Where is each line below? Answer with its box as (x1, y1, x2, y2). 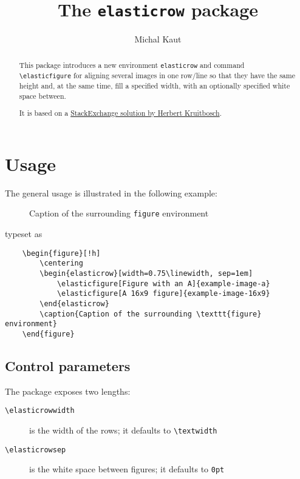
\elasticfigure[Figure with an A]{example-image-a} (56, 279, 270, 288)
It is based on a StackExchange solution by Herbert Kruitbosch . (19, 108, 222, 118)
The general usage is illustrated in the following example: (5, 186, 217, 199)
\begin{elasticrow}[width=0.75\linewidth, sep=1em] (39, 269, 253, 278)
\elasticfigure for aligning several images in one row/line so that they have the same (19, 70, 295, 80)
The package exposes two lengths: (5, 384, 131, 397)
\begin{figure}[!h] (22, 249, 101, 258)
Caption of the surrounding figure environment (29, 207, 209, 219)
